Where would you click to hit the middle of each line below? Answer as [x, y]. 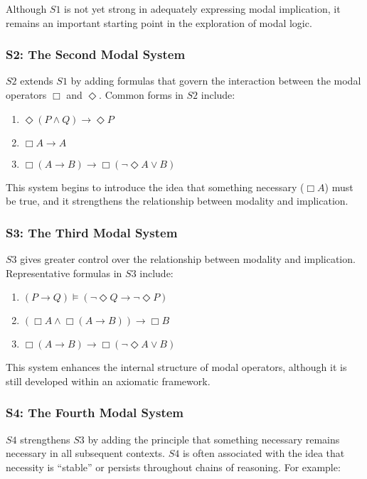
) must [339, 187]
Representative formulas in [64, 273]
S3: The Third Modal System [92, 232]
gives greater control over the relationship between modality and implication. [188, 259]
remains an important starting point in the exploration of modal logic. [159, 22]
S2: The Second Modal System [96, 54]
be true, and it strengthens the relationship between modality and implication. [177, 201]
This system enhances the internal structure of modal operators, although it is [176, 367]
